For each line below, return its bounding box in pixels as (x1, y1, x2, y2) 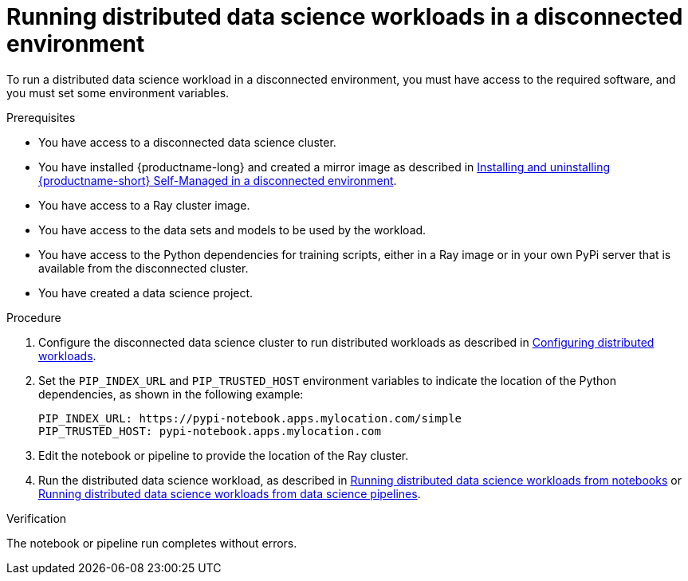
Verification (6, 511, 67, 525)
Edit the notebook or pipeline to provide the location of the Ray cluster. (38, 448, 409, 462)
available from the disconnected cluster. (38, 261, 249, 275)
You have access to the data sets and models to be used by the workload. (38, 222, 427, 237)
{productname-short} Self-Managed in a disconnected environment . (38, 173, 397, 187)
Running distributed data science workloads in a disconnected (6, 3, 683, 30)
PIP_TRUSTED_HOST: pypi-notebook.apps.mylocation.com (38, 424, 381, 438)
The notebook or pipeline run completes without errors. (6, 536, 297, 550)
